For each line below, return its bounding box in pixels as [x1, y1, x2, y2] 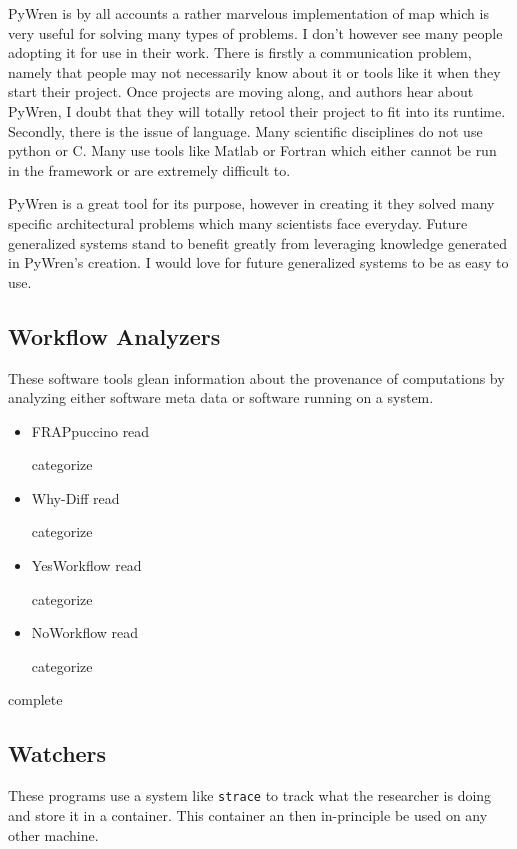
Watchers [8, 738, 107, 769]
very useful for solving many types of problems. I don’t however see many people [8, 22, 503, 43]
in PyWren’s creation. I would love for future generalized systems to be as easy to [8, 252, 509, 273]
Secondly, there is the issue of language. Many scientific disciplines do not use [8, 120, 483, 141]
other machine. [8, 824, 99, 845]
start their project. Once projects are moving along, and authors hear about [8, 81, 474, 102]
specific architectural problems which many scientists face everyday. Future [8, 212, 468, 233]
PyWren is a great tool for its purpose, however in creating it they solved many [8, 193, 495, 214]
